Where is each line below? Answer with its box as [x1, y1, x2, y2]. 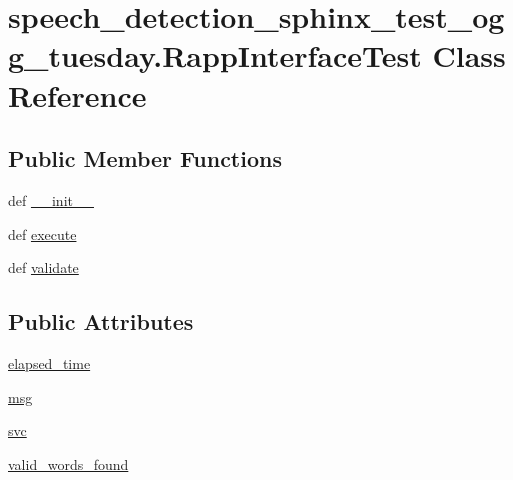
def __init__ [8, 189, 94, 210]
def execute [8, 223, 77, 244]
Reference [8, 74, 147, 115]
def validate [8, 257, 79, 278]
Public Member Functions [8, 143, 282, 174]
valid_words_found [8, 453, 129, 474]
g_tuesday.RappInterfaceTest [8, 35, 422, 76]
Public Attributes [8, 306, 194, 337]
